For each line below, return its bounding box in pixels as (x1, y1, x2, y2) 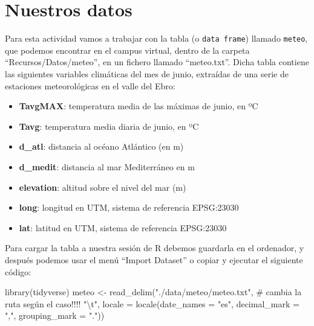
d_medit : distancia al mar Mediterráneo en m (19, 160, 195, 173)
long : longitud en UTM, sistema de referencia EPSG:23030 (19, 201, 239, 214)
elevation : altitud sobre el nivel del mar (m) (19, 181, 186, 193)
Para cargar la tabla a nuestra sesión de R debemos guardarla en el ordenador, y (5, 241, 304, 254)
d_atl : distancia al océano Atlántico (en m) (19, 140, 184, 153)
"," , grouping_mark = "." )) (5, 309, 105, 322)
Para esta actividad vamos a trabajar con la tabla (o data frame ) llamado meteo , (5, 32, 308, 45)
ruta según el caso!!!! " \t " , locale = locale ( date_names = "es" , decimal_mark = (5, 297, 299, 310)
